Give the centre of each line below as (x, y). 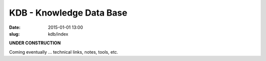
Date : (15, 27)
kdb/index (58, 34)
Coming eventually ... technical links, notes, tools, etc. (64, 52)
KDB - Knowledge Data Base (68, 13)
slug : (14, 34)
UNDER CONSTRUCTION (35, 43)
